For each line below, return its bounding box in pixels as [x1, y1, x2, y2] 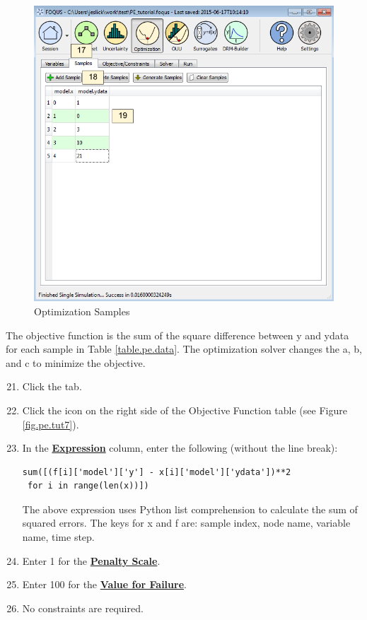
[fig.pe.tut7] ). [22, 416, 79, 431]
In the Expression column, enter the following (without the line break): [22, 440, 338, 455]
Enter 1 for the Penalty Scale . [22, 553, 161, 568]
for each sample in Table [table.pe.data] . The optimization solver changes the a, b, [6, 341, 362, 356]
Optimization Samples [34, 303, 130, 318]
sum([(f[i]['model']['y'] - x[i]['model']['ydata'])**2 [22, 467, 291, 477]
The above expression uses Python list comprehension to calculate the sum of [22, 501, 358, 516]
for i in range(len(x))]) [27, 481, 149, 491]
